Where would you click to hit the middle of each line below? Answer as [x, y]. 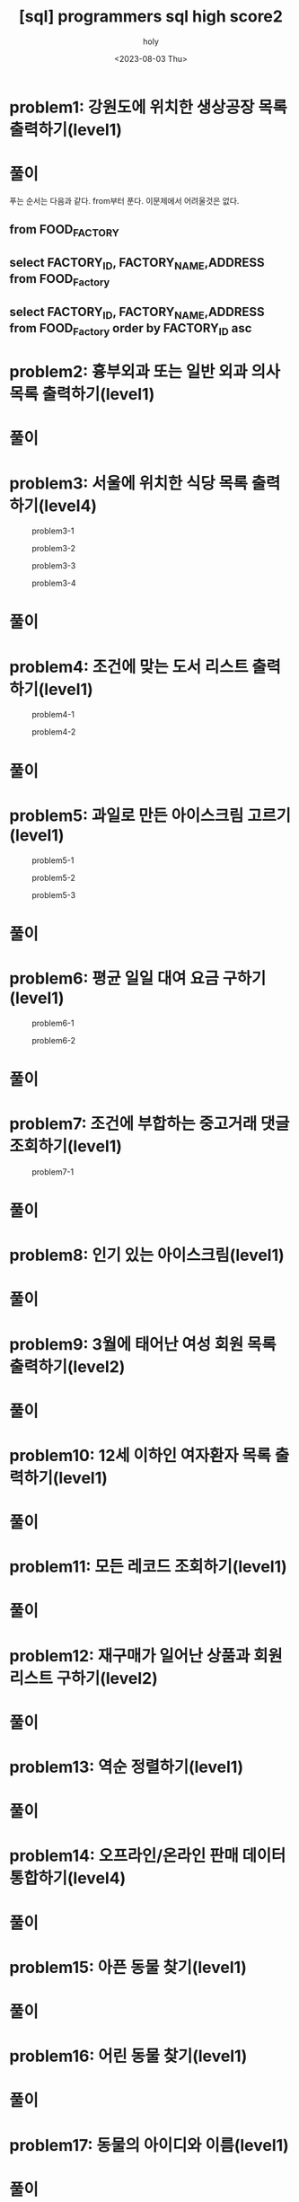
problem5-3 [54, 894]
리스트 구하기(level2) [84, 1678]
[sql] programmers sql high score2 [151, 17]
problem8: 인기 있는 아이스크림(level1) [147, 1255]
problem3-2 [54, 549]
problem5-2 [54, 877]
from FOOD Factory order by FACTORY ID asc [131, 329]
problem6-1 [53, 1023]
